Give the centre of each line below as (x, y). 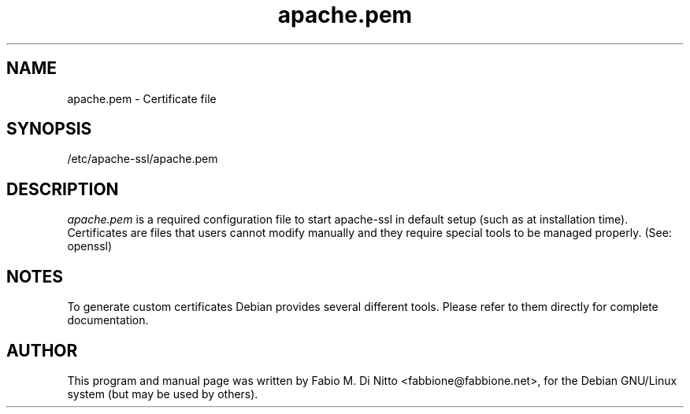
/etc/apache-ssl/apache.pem (143, 159)
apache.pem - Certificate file (142, 98)
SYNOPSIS (49, 129)
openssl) (90, 246)
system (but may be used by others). (163, 394)
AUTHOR (42, 350)
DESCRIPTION (63, 189)
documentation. (108, 320)
